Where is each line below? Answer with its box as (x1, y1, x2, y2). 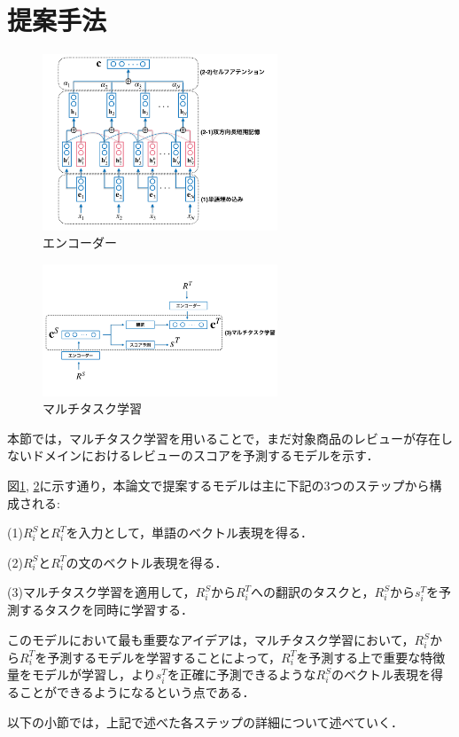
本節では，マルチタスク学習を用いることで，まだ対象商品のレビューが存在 (7, 428, 441, 447)
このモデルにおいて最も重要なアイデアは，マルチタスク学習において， (7, 631, 415, 649)
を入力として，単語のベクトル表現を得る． (66, 523, 314, 542)
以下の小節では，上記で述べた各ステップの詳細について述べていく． (7, 712, 404, 731)
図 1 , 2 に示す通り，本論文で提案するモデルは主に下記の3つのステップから (7, 475, 430, 494)
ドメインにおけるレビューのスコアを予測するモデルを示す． (31, 446, 379, 465)
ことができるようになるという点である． (19, 683, 255, 702)
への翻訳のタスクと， (251, 583, 375, 601)
